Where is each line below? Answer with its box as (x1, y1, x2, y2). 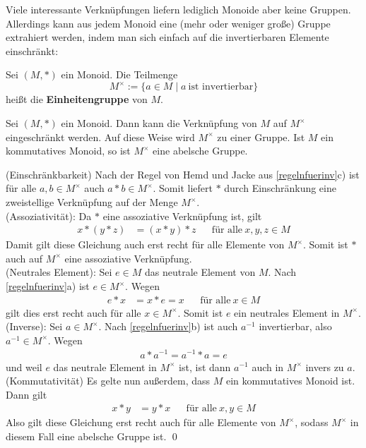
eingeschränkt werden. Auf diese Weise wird (6, 129, 195, 144)
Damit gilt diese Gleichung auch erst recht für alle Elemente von (6, 237, 285, 252)
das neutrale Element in (53, 359, 157, 374)
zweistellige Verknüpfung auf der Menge (6, 195, 178, 210)
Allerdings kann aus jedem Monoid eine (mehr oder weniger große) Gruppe (6, 16, 331, 30)
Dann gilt (6, 387, 47, 401)
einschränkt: (6, 43, 59, 58)
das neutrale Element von (144, 265, 256, 279)
